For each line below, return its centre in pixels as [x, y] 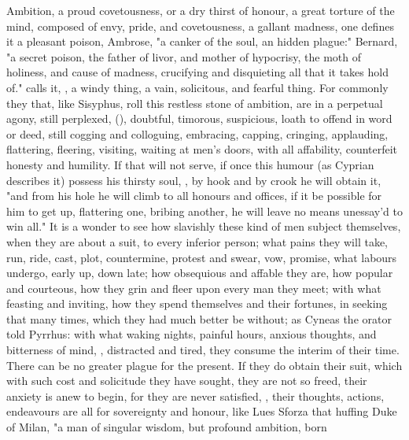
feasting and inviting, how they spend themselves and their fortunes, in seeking [197, 303]
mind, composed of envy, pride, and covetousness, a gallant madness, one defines [200, 26]
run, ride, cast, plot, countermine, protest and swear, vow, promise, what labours [202, 257]
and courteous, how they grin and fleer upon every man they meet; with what [194, 288]
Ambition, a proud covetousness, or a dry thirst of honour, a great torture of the [201, 10]
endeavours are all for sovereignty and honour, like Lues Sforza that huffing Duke [202, 411]
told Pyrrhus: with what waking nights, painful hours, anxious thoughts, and [192, 334]
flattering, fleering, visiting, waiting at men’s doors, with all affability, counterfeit [202, 149]
